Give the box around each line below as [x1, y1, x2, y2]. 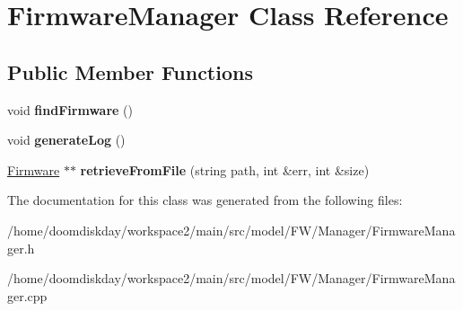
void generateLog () [7, 130, 126, 149]
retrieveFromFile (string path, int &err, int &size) [80, 160, 370, 179]
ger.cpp [7, 286, 48, 305]
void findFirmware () [7, 100, 133, 119]
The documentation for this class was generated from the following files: [7, 191, 403, 209]
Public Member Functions [7, 58, 253, 85]
